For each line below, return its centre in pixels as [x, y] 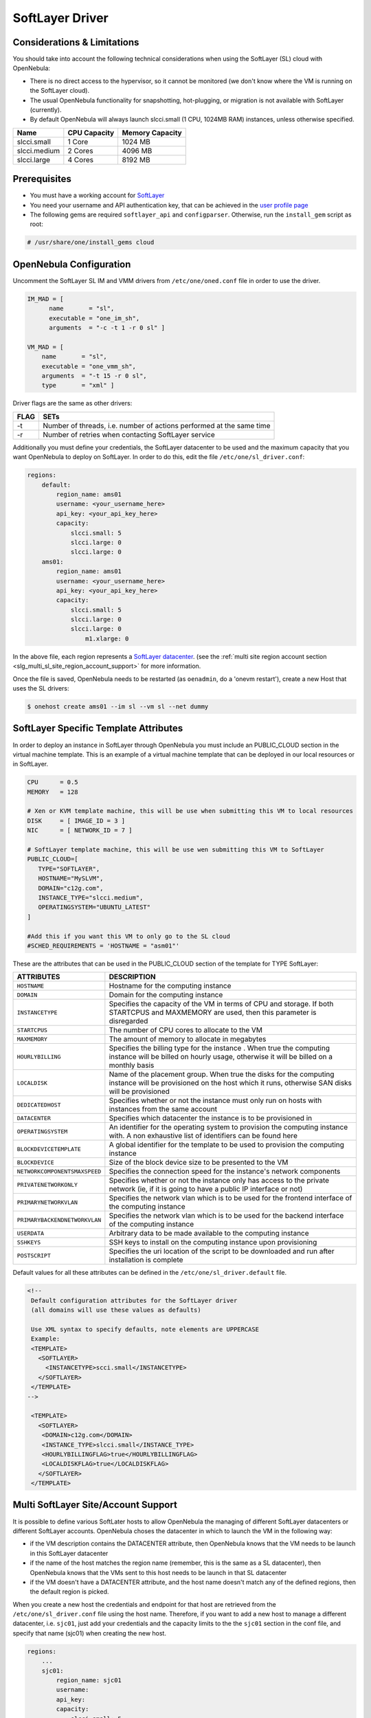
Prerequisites [42, 179]
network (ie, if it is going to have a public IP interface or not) [206, 1189]
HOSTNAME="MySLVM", [71, 879]
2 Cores [80, 150]
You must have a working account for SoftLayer [97, 195]
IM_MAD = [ [45, 299]
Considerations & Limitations [76, 42]
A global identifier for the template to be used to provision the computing [227, 1145]
